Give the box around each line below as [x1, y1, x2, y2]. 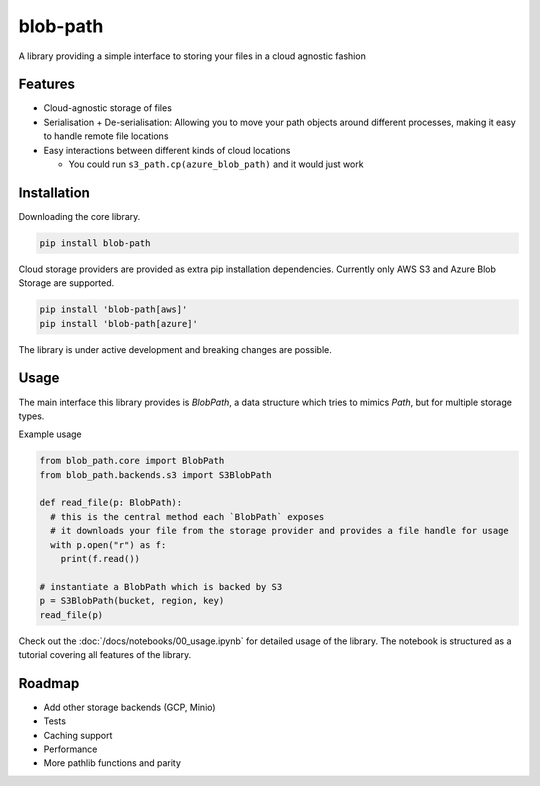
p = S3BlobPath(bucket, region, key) [39, 595, 225, 607]
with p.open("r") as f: [50, 539, 167, 550]
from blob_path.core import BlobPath [39, 455, 225, 467]
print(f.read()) [60, 553, 140, 565]
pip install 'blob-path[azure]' [39, 318, 199, 329]
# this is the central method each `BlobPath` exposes [50, 511, 325, 522]
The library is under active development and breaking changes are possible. [18, 343, 332, 355]
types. [18, 410, 45, 422]
